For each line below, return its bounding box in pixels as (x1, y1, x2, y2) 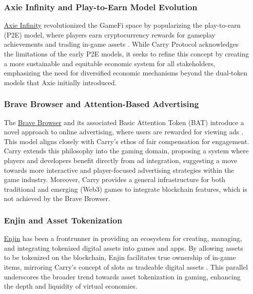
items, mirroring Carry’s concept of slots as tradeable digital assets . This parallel (4, 261, 248, 272)
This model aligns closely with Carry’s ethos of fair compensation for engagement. (4, 136, 250, 146)
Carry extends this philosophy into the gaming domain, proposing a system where (4, 146, 249, 156)
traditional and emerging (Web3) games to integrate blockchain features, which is (4, 184, 247, 194)
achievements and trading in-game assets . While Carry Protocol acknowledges (4, 39, 239, 49)
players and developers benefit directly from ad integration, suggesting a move (4, 155, 237, 165)
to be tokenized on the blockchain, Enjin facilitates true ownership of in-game (4, 252, 236, 262)
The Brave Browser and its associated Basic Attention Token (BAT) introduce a (4, 117, 244, 127)
